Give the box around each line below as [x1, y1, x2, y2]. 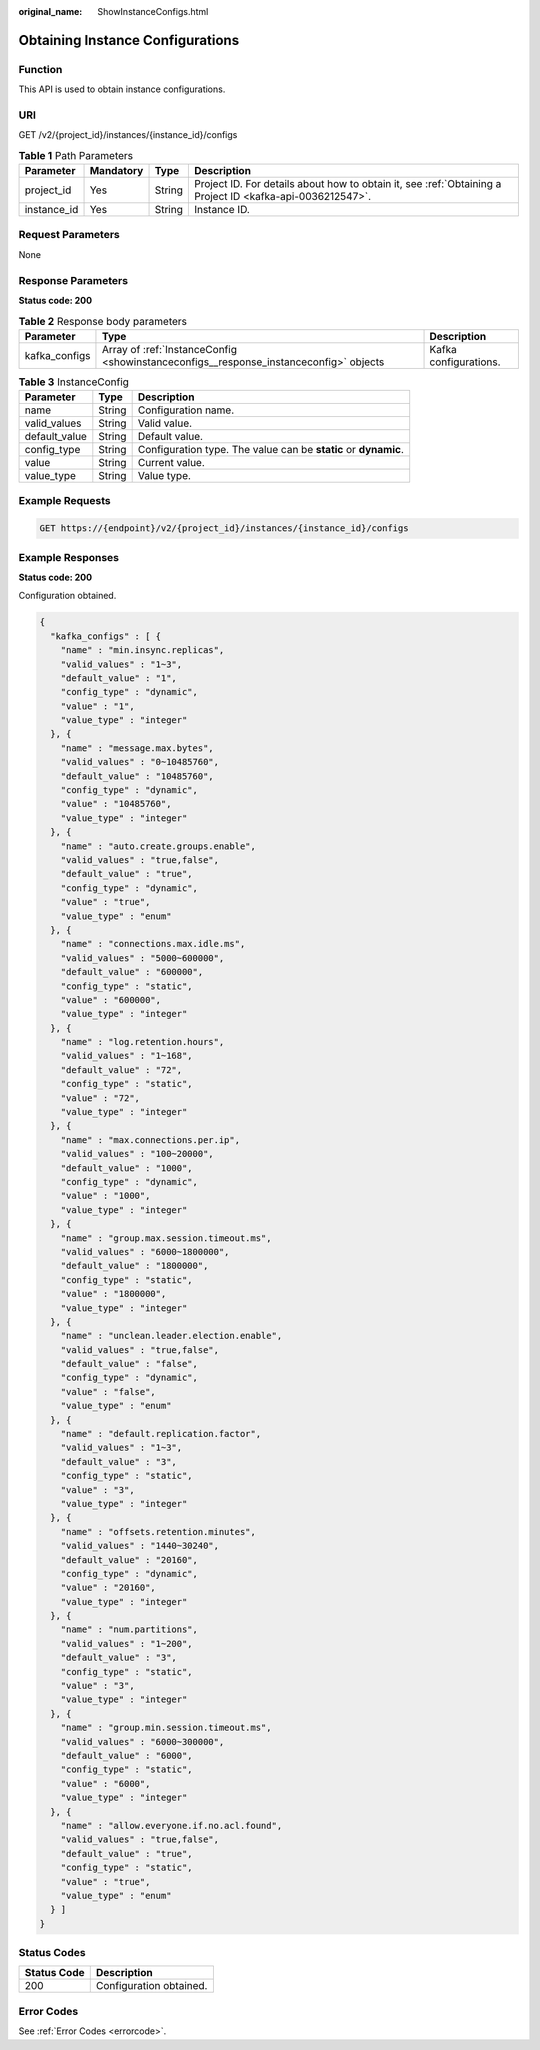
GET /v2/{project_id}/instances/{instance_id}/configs [18, 129, 238, 141]
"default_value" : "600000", [60, 966, 204, 978]
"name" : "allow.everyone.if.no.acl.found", [60, 1820, 283, 1831]
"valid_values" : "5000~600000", [60, 952, 225, 964]
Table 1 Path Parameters [18, 148, 134, 162]
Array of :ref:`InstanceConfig [101, 342, 237, 356]
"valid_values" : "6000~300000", [60, 1736, 225, 1747]
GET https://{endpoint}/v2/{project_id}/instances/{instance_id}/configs [39, 523, 409, 534]
